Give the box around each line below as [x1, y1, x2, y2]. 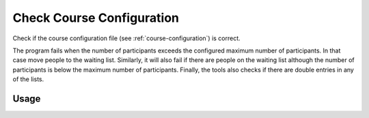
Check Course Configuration [12, 10, 180, 25]
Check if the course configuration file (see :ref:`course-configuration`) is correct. [12, 34, 241, 42]
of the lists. [12, 75, 44, 83]
